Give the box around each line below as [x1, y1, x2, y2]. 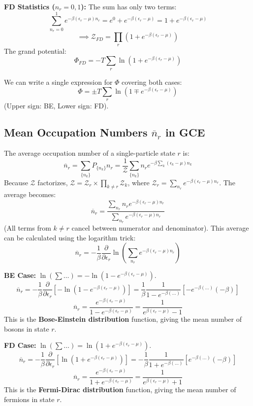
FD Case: [4, 340, 36, 350]
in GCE [165, 125, 205, 140]
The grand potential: [4, 45, 66, 56]
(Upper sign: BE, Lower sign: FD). [4, 101, 109, 111]
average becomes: [4, 189, 56, 200]
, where [127, 177, 150, 187]
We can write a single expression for [4, 76, 113, 87]
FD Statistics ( [4, 1, 55, 11]
